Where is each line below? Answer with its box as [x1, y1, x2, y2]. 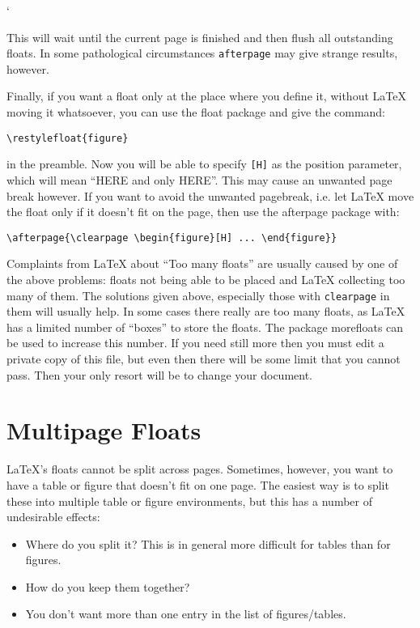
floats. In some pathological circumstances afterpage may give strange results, [6, 45, 398, 62]
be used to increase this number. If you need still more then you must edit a [6, 334, 384, 351]
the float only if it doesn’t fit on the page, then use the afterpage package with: [6, 203, 400, 220]
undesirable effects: [6, 508, 100, 525]
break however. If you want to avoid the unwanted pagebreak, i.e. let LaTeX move [6, 187, 414, 204]
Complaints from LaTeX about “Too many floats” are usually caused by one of [6, 255, 398, 272]
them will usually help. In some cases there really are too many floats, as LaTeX [6, 303, 405, 320]
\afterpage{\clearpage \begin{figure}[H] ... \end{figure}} [6, 231, 337, 244]
